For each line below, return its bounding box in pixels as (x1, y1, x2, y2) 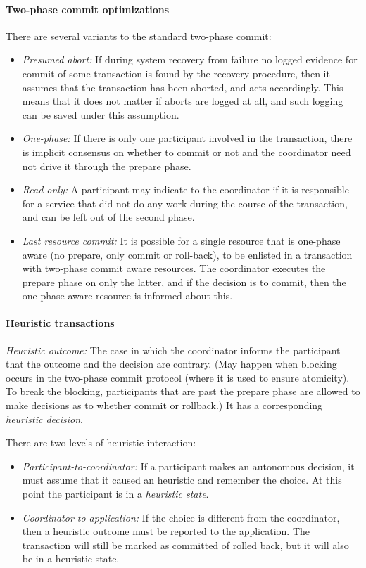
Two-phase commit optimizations (6, 1, 170, 16)
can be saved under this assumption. (22, 107, 179, 122)
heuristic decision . (6, 411, 84, 426)
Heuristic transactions (6, 316, 115, 330)
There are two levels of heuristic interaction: (6, 435, 196, 450)
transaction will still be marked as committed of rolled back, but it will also (22, 537, 349, 552)
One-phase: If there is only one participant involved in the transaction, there (22, 131, 353, 146)
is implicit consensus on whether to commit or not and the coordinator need (22, 144, 351, 159)
